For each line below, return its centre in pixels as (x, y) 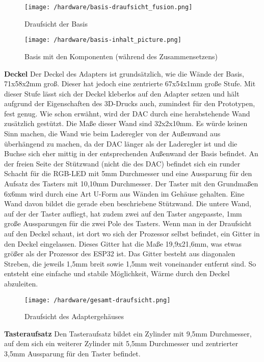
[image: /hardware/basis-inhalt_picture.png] (103, 40)
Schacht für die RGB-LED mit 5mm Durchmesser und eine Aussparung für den (128, 173)
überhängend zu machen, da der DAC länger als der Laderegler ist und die (121, 143)
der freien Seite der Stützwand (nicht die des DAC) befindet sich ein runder (122, 163)
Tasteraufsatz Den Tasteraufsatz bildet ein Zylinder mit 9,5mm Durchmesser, (128, 333)
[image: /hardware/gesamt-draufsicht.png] (98, 300)
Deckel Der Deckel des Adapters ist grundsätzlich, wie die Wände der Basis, (124, 73)
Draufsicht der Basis (56, 23)
